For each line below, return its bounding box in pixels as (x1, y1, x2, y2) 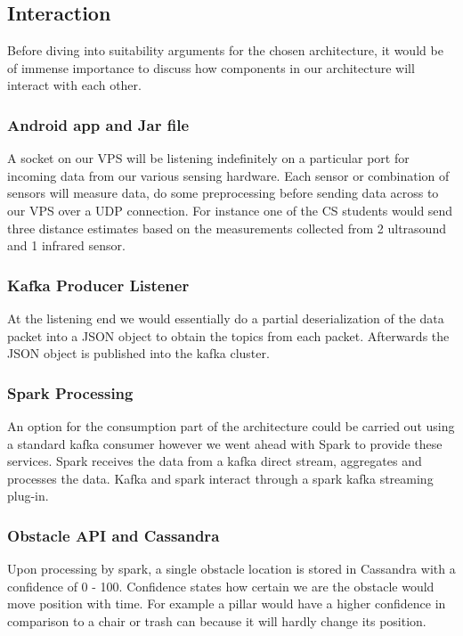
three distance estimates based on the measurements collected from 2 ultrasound (7, 218, 446, 237)
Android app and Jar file (7, 113, 190, 135)
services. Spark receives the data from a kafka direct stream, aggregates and (7, 452, 422, 470)
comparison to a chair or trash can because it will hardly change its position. (7, 611, 426, 630)
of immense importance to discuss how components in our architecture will (7, 58, 415, 77)
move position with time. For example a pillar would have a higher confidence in (7, 594, 446, 613)
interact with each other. (7, 76, 142, 94)
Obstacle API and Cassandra (7, 524, 220, 546)
